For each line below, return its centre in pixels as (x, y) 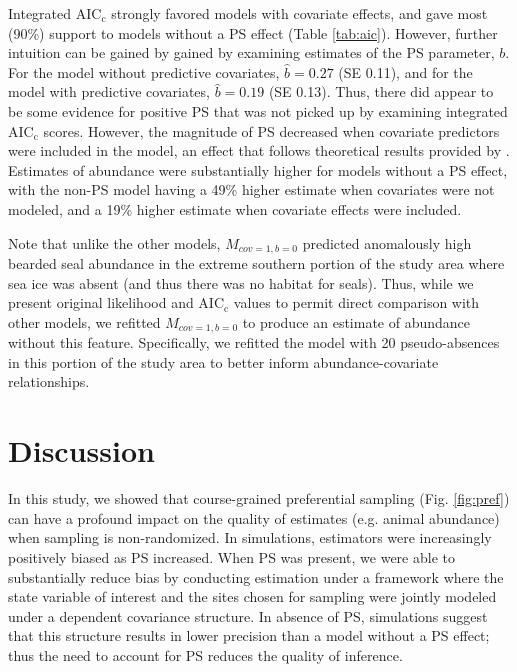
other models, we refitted (84, 321)
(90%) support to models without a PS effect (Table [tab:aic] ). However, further (253, 32)
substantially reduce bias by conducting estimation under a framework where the (256, 576)
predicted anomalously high (387, 242)
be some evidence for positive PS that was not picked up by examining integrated (258, 110)
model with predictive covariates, (109, 91)
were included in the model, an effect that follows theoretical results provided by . (259, 150)
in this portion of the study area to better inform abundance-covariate (223, 361)
